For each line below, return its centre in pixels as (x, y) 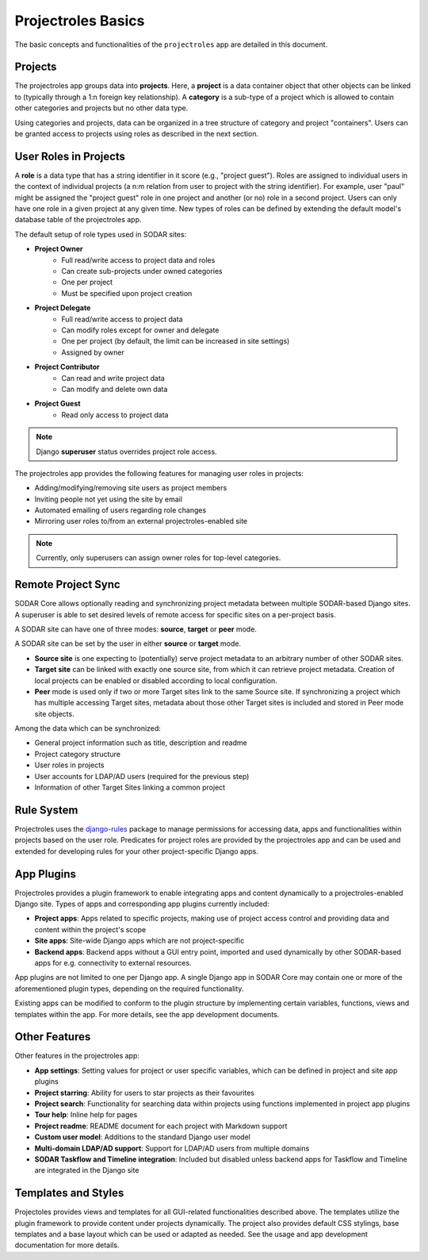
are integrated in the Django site (87, 1170)
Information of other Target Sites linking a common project (130, 787)
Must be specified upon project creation (127, 293)
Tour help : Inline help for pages (86, 1115)
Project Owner (59, 249)
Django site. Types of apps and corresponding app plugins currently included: (142, 904)
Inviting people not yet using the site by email (108, 499)
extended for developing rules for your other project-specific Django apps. (137, 851)
